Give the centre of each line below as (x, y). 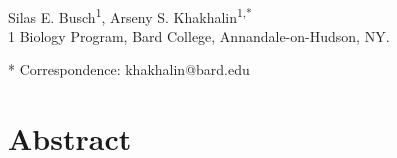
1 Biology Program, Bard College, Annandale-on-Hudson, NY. (199, 35)
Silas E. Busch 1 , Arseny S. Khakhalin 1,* (130, 15)
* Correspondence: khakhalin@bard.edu (129, 69)
